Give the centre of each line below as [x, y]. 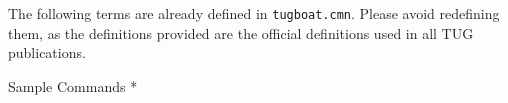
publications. [47, 52]
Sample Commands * [73, 85]
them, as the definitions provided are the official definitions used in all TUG [241, 32]
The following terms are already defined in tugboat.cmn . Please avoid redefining [254, 13]
